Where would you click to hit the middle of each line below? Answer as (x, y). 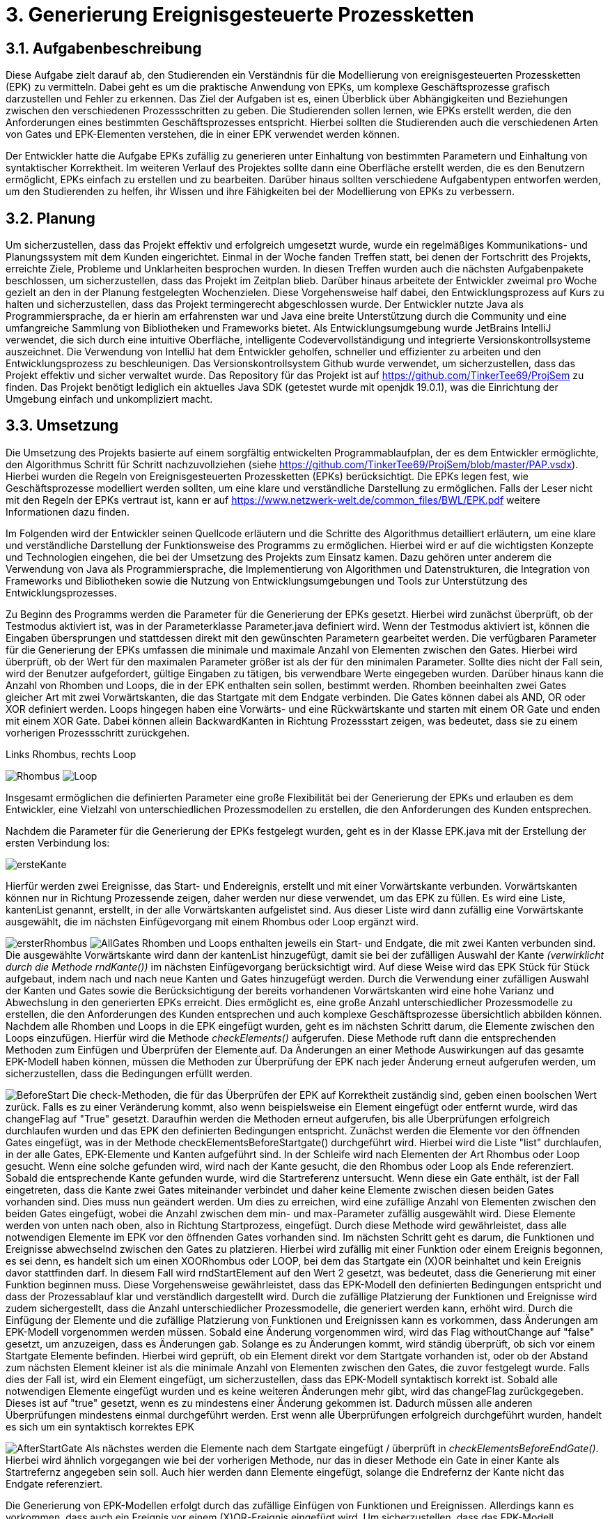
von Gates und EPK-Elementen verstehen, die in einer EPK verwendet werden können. (203, 134)
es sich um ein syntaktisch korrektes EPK (100, 1426)
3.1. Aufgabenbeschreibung (104, 48)
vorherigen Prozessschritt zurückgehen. (98, 732)
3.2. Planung (50, 218)
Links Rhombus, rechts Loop (71, 754)
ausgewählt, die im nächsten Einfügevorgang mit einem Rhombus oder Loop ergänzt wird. (212, 921)
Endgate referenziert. (54, 1483)
